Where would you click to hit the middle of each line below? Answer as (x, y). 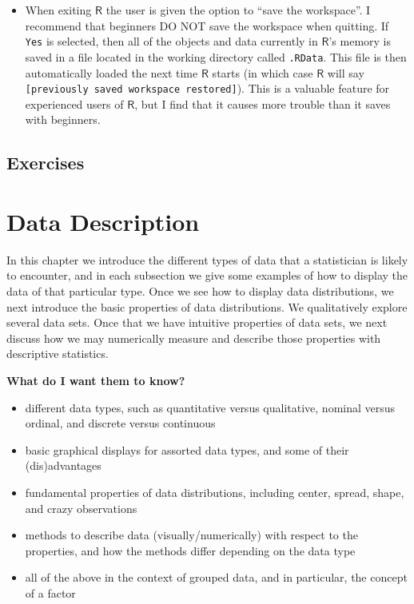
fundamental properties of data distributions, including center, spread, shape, (215, 492)
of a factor (50, 592)
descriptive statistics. (58, 354)
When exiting (58, 10)
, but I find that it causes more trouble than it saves (263, 103)
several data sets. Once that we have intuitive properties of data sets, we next (197, 322)
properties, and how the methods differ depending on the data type (190, 550)
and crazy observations (81, 508)
